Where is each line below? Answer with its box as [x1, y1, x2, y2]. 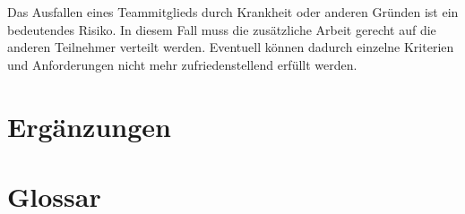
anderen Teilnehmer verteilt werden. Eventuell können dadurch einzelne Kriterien [7, 38, 454, 56]
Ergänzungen [7, 107, 171, 144]
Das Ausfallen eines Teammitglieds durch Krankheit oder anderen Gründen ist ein [7, 3, 459, 21]
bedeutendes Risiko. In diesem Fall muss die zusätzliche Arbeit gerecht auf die [7, 20, 436, 39]
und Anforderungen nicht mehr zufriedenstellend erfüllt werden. [7, 55, 357, 73]
